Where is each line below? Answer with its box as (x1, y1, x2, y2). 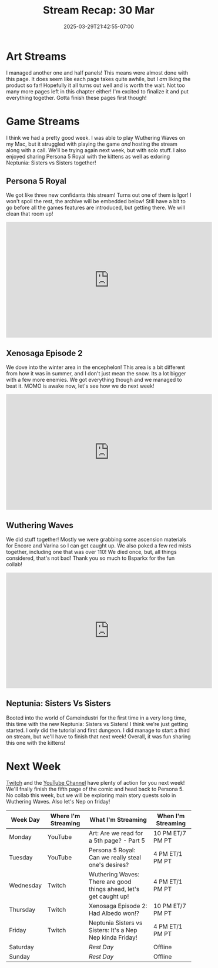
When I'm (157, 812, 185, 820)
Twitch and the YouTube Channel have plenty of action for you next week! (6, 779, 185, 786)
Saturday (9, 943, 34, 951)
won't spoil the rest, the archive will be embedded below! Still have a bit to (6, 198, 186, 205)
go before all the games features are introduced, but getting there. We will (6, 204, 185, 211)
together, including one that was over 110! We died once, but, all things (6, 549, 177, 556)
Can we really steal (88, 853, 141, 861)
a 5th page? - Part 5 (88, 836, 146, 845)
